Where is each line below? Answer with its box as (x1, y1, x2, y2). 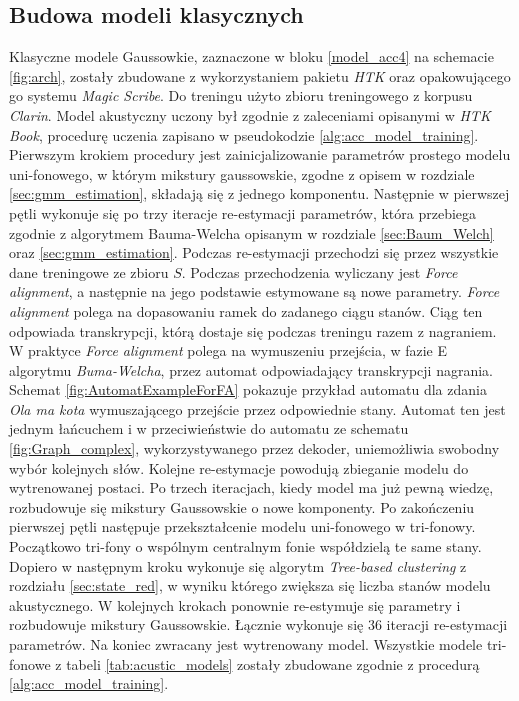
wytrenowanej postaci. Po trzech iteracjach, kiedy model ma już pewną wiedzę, (9, 477, 494, 498)
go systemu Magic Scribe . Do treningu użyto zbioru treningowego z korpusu (9, 85, 473, 106)
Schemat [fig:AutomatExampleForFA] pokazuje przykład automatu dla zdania (9, 379, 487, 400)
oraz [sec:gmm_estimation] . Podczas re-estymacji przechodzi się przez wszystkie (9, 242, 499, 263)
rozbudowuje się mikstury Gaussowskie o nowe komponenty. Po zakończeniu (9, 496, 475, 517)
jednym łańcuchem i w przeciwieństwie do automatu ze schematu (9, 418, 409, 439)
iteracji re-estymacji (386, 614, 508, 635)
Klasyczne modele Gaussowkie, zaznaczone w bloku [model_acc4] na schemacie (9, 46, 494, 67)
